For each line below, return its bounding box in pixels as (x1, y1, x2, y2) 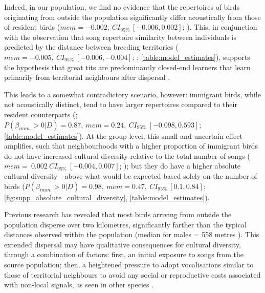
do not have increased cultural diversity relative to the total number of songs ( (4, 150, 250, 161)
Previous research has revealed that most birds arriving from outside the (4, 209, 232, 220)
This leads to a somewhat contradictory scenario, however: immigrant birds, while (4, 89, 261, 99)
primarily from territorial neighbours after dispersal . (4, 72, 170, 82)
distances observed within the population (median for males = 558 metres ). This (4, 229, 259, 240)
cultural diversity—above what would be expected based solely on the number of (4, 170, 257, 181)
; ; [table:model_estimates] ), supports (132, 51, 250, 62)
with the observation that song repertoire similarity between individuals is (4, 31, 237, 42)
